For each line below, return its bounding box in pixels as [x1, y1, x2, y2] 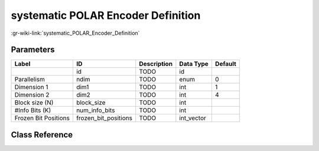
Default [214, 60, 236, 68]
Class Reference [11, 130, 73, 140]
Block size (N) [14, 99, 54, 107]
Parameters [11, 45, 55, 55]
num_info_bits [76, 106, 115, 114]
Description [139, 60, 173, 68]
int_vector [179, 114, 207, 122]
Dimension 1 [14, 83, 48, 91]
